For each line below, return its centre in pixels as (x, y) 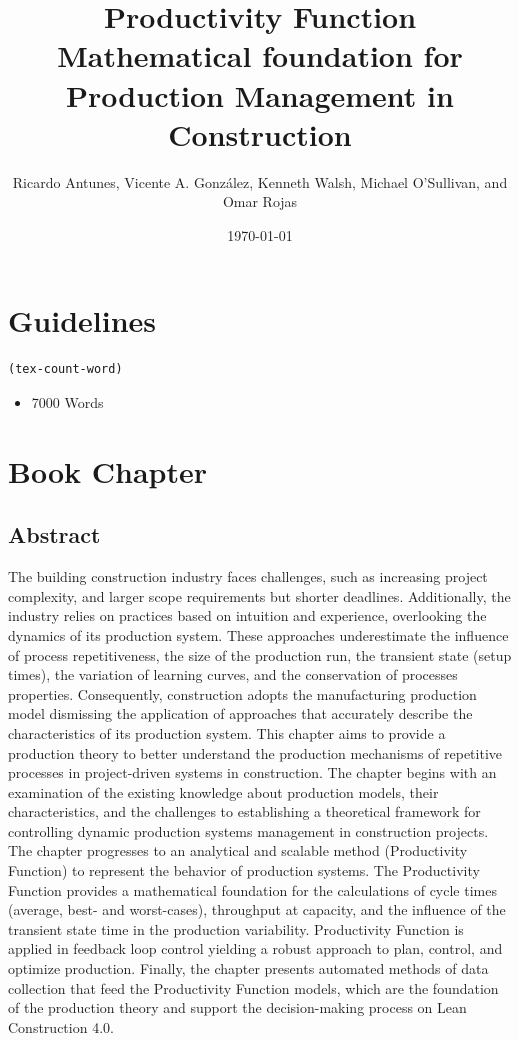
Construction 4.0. (61, 1026)
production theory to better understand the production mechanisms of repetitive (255, 752)
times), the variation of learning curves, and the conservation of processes (233, 674)
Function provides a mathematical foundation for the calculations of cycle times (252, 889)
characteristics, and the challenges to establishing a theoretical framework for (244, 811)
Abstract (54, 534)
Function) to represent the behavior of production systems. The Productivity (244, 870)
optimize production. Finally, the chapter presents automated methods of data (248, 968)
